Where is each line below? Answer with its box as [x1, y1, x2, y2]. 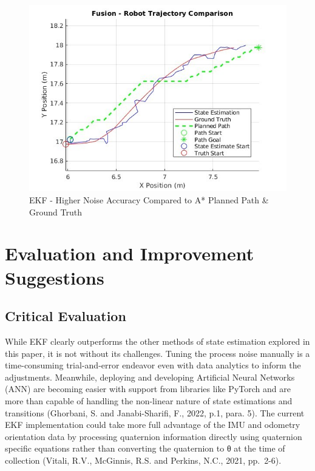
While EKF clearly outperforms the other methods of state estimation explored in [5, 335, 310, 347]
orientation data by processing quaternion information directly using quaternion [5, 430, 302, 442]
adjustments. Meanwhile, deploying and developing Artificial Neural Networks [5, 370, 295, 383]
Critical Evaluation [5, 307, 126, 325]
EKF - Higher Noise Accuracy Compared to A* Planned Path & [29, 194, 269, 206]
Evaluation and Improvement [5, 241, 254, 266]
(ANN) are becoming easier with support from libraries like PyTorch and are [5, 382, 291, 395]
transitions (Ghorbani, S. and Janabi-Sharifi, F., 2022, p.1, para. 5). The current [5, 406, 305, 419]
